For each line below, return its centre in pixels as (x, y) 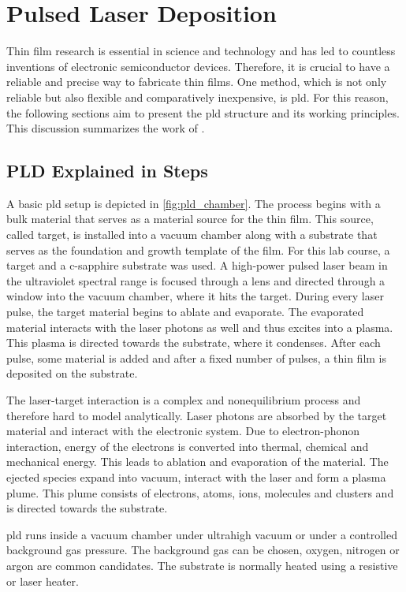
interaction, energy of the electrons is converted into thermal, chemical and (188, 446)
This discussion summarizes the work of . (106, 128)
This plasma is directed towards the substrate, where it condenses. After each (194, 343)
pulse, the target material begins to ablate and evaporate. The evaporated (185, 312)
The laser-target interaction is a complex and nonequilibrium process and (184, 400)
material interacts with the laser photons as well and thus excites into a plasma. (200, 327)
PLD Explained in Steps (107, 171)
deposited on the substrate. (72, 373)
